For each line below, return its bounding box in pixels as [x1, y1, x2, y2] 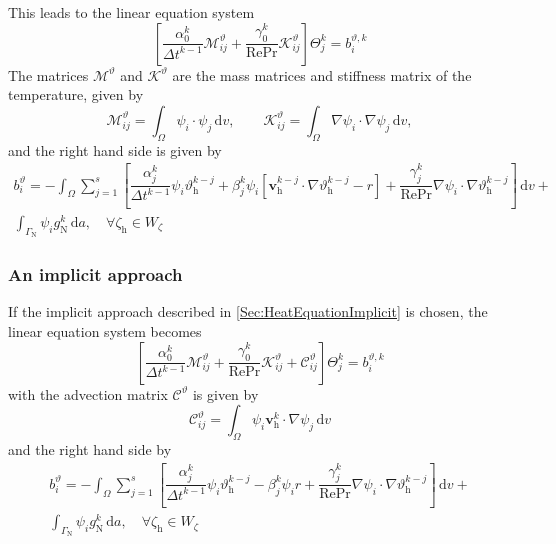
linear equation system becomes [8, 320, 202, 341]
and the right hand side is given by [8, 139, 222, 160]
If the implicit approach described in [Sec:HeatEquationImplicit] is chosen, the [8, 301, 488, 322]
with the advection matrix [8, 383, 168, 404]
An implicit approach [8, 262, 183, 287]
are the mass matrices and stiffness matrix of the [172, 64, 472, 85]
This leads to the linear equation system [8, 2, 255, 22]
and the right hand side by [8, 438, 172, 459]
